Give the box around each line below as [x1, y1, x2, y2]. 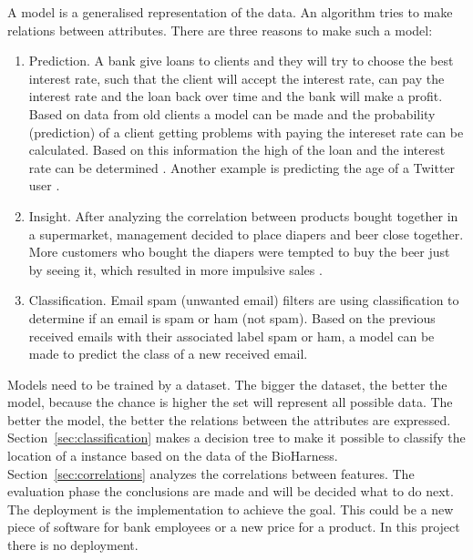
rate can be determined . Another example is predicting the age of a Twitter [28, 158, 456, 177]
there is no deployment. [7, 535, 139, 555]
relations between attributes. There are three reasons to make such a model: [7, 20, 433, 39]
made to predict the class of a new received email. [28, 344, 308, 363]
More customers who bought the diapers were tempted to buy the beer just [28, 242, 450, 261]
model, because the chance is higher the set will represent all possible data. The [7, 392, 453, 412]
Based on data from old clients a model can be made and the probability [28, 104, 436, 123]
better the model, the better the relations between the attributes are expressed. [7, 410, 451, 429]
